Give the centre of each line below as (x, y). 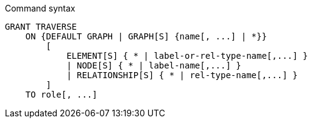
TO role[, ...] (61, 95)
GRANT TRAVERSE (41, 27)
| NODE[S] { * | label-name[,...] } (154, 65)
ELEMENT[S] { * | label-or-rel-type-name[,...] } (187, 56)
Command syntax (40, 8)
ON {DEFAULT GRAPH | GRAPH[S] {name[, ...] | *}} (146, 36)
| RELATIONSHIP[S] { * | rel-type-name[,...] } (182, 75)
